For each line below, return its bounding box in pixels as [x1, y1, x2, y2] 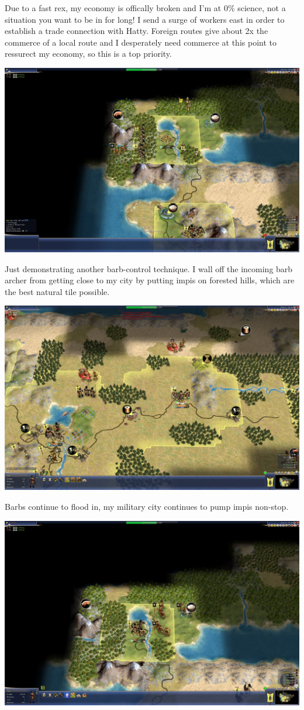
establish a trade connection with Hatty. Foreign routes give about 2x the [5, 25, 268, 37]
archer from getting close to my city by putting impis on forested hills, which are [5, 274, 295, 286]
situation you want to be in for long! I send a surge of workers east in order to [5, 13, 285, 25]
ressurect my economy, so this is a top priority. [5, 47, 172, 60]
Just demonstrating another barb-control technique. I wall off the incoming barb [5, 262, 293, 275]
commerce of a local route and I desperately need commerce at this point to [5, 36, 277, 48]
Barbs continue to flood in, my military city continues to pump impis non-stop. [5, 500, 289, 512]
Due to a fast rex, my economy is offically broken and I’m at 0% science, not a [5, 2, 286, 13]
